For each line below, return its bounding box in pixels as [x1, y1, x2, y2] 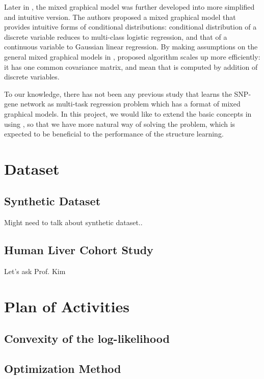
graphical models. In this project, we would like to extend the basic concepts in [4, 108, 252, 119]
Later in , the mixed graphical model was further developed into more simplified [4, 2, 255, 12]
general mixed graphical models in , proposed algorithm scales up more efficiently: [4, 51, 260, 62]
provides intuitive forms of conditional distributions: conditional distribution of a [4, 21, 257, 32]
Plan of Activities [4, 295, 129, 316]
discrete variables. [4, 71, 60, 82]
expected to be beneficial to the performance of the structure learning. [4, 128, 224, 139]
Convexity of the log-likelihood [4, 331, 170, 346]
